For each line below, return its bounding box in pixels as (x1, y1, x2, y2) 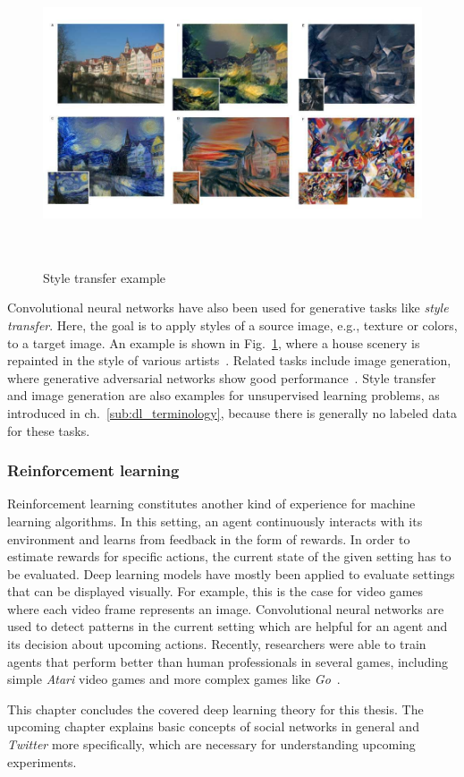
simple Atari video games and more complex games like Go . (7, 670, 341, 688)
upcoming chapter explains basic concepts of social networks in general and (7, 717, 419, 736)
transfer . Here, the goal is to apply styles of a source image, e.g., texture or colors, (7, 315, 458, 334)
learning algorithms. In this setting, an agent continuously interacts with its (7, 511, 423, 530)
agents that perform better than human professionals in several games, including (7, 652, 449, 670)
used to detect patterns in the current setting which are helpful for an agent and (7, 617, 448, 636)
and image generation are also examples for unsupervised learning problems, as (7, 386, 440, 405)
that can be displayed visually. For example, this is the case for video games (7, 582, 424, 601)
